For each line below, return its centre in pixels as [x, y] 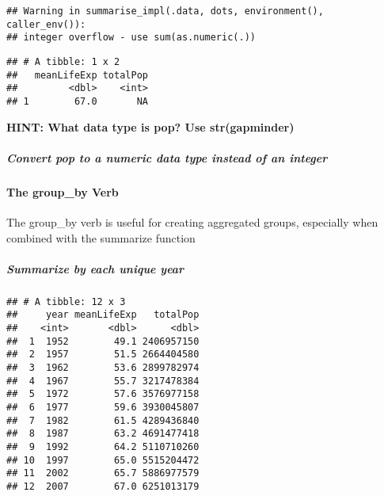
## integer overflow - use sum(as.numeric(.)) [131, 38]
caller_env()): [46, 24]
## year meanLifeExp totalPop [103, 315]
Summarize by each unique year [95, 268]
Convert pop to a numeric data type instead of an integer [167, 157]
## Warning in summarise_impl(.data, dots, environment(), [165, 11]
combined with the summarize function [101, 237]
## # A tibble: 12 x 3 [66, 301]
